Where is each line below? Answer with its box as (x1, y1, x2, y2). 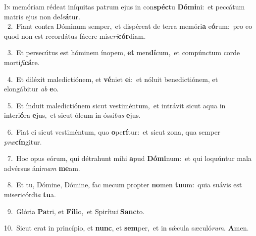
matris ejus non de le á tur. (4, 11, 80, 21)
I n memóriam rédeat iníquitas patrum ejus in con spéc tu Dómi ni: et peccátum (4, 1, 245, 11)
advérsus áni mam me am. (4, 162, 80, 173)
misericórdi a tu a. (4, 189, 56, 199)
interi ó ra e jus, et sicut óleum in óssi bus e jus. (4, 110, 141, 120)
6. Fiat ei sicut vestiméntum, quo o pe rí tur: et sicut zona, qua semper (7, 126, 220, 137)
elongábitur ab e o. (4, 83, 59, 94)
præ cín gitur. (4, 136, 42, 147)
